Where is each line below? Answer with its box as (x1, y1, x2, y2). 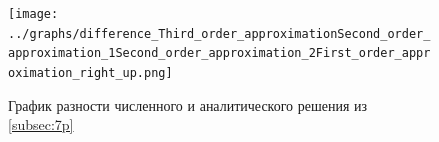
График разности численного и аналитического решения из (8, 94, 368, 115)
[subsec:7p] (8, 114, 74, 135)
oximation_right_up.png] (8, 65, 173, 80)
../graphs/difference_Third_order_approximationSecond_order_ (8, 26, 431, 41)
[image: (8, 7, 59, 21)
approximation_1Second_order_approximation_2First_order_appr (8, 46, 431, 61)
